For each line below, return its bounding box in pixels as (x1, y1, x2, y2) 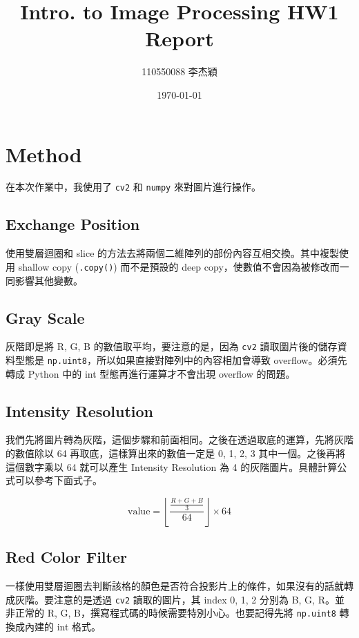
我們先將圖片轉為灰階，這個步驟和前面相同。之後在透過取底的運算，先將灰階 (6, 432, 353, 447)
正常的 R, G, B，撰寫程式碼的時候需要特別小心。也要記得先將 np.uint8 (14, 606, 336, 620)
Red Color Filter (6, 546, 127, 568)
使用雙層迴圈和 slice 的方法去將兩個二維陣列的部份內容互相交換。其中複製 (6, 246, 340, 260)
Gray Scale (6, 307, 85, 328)
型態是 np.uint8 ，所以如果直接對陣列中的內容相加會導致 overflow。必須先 (14, 353, 347, 367)
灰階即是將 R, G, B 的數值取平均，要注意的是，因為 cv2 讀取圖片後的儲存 (6, 339, 338, 354)
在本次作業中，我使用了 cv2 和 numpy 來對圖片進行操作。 (6, 180, 261, 194)
